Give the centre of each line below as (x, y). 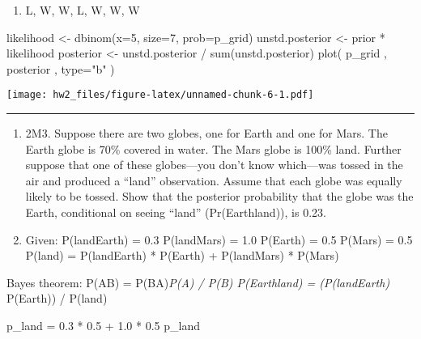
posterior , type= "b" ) (61, 68)
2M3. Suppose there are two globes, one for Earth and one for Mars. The (206, 133)
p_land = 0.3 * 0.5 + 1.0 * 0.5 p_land (103, 325)
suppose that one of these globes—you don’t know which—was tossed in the (214, 165)
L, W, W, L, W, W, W (83, 10)
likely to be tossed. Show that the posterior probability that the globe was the (219, 196)
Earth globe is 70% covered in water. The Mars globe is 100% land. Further (213, 148)
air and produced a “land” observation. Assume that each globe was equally (214, 180)
